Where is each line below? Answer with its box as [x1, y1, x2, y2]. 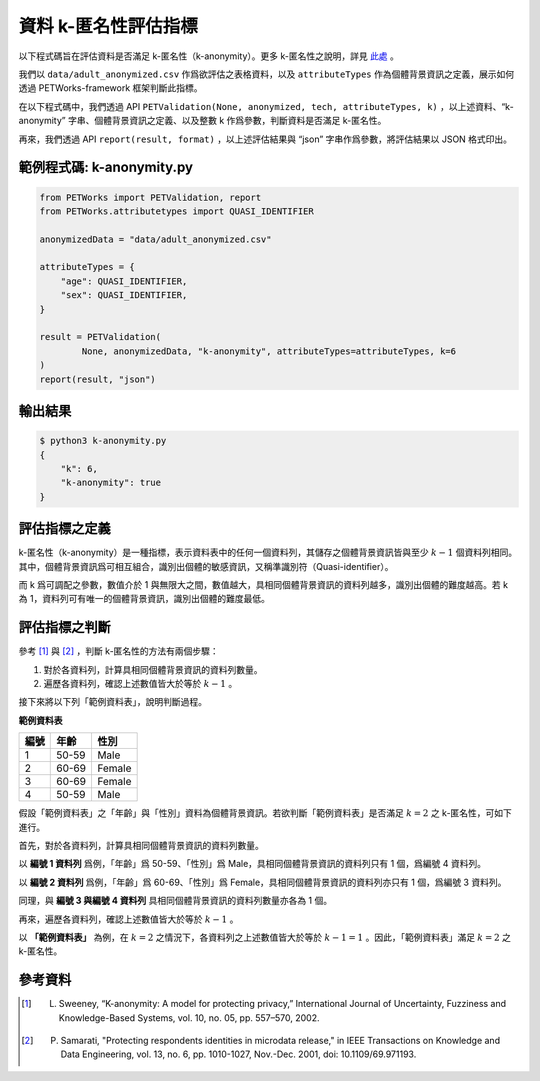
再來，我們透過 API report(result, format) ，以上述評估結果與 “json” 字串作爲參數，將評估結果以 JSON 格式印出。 [18, 133, 513, 145]
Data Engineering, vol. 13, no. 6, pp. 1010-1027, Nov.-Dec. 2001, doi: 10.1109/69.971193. [60, 1048, 417, 1060]
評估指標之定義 [18, 520, 111, 537]
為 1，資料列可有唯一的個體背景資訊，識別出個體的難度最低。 [18, 593, 270, 605]
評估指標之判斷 [18, 619, 111, 636]
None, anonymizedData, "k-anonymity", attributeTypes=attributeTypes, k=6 [81, 345, 457, 357]
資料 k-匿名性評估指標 [18, 15, 199, 37]
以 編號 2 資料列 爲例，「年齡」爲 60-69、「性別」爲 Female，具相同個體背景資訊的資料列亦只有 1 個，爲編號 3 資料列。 [18, 876, 507, 888]
